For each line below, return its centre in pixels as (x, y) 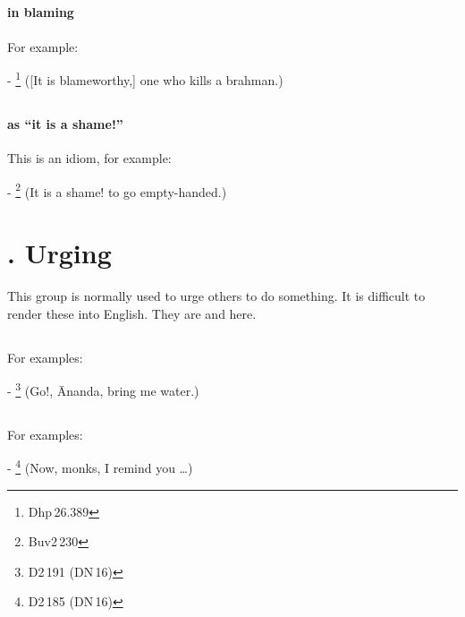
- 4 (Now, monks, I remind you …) (100, 467)
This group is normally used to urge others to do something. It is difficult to (216, 296)
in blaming (41, 12)
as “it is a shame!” (65, 123)
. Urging (59, 253)
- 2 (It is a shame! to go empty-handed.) (117, 190)
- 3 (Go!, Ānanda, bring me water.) (103, 389)
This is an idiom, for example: (89, 158)
